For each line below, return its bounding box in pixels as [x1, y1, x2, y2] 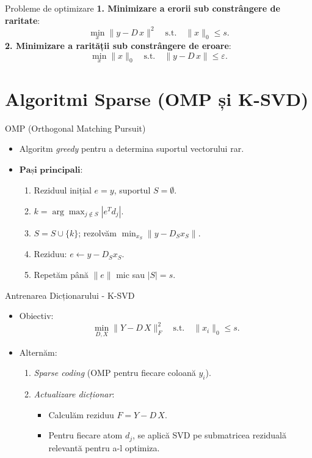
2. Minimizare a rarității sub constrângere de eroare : [5, 39, 231, 51]
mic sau [116, 268, 145, 281]
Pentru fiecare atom [48, 429, 123, 441]
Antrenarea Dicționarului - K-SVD [5, 288, 135, 301]
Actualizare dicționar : [34, 387, 115, 400]
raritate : [5, 13, 40, 26]
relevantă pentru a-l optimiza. [48, 441, 160, 454]
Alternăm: [19, 345, 57, 358]
